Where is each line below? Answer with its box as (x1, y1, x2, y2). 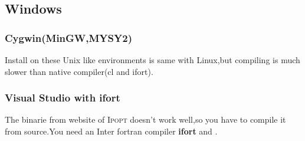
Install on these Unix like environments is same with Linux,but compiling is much (5, 54, 300, 65)
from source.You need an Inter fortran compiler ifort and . (5, 125, 218, 137)
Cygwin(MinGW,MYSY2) (5, 30, 132, 45)
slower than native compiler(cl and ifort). (5, 65, 153, 77)
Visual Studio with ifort (5, 90, 120, 105)
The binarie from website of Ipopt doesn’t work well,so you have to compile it (5, 113, 286, 126)
